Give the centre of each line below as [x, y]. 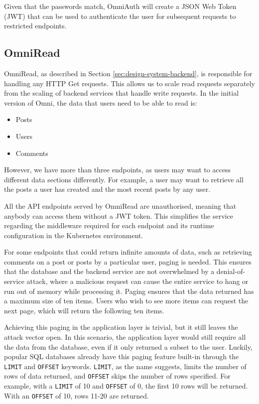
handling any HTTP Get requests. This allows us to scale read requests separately [129, 83]
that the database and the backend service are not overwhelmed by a [109, 271]
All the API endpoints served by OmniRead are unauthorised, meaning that [120, 205]
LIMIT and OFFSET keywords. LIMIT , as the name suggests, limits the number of [125, 366]
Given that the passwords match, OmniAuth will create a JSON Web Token [120, 6]
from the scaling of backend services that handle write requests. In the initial [122, 93]
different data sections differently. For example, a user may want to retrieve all [124, 179]
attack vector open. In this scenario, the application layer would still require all [125, 337]
